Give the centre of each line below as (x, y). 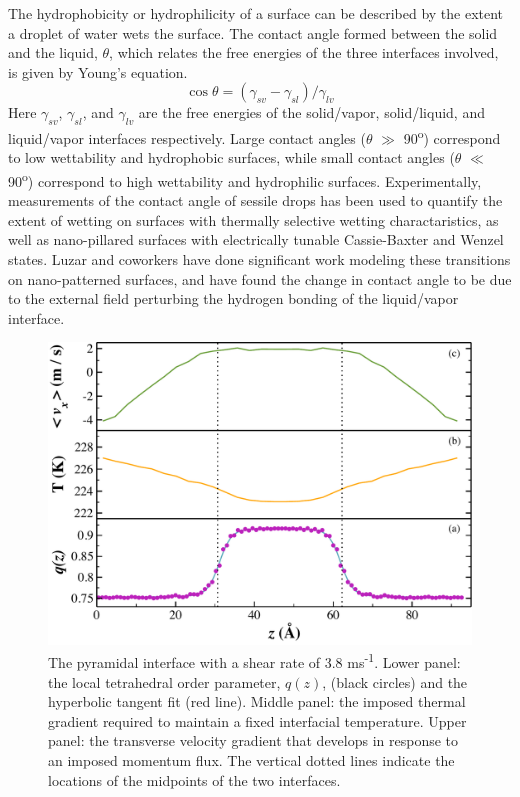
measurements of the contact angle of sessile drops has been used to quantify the (255, 200)
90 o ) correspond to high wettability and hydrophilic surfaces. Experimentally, (245, 179)
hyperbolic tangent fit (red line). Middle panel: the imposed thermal (257, 701)
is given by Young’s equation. (98, 71)
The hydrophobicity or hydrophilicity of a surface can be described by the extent (256, 13)
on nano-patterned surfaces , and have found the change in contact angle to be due (260, 278)
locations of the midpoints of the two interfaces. (194, 779)
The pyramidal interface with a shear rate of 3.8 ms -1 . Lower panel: (254, 660)
